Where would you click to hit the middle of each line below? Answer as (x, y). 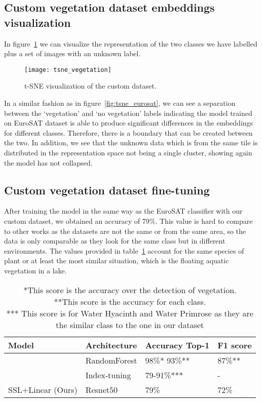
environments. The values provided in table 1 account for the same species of (124, 250)
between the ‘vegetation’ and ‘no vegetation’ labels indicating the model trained (128, 113)
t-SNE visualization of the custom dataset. (90, 86)
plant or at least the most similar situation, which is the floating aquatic (117, 260)
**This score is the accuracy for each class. (130, 301)
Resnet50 (102, 389)
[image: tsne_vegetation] (68, 70)
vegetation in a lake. (35, 270)
